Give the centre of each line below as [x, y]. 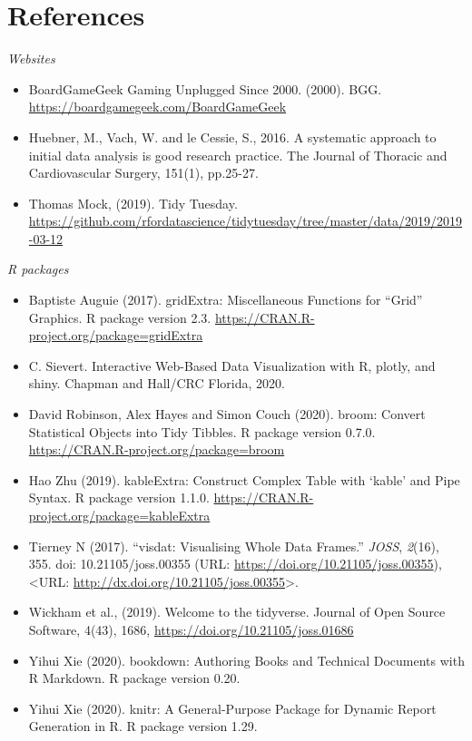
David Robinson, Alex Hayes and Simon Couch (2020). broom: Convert [227, 414]
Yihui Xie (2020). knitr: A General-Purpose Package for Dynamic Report [232, 708]
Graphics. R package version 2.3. [120, 317]
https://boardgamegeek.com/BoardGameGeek [157, 107]
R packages [38, 269]
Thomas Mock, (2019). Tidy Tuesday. [133, 203]
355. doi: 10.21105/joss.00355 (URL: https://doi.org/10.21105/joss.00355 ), [235, 564]
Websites [31, 58]
